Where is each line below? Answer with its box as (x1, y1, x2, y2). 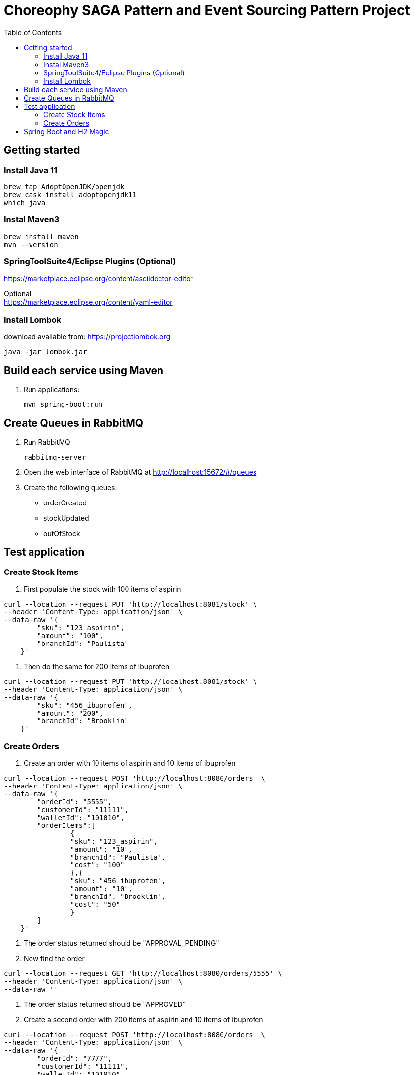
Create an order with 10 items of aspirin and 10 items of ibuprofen (24, 758, 236, 767)
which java (4, 198, 46, 207)
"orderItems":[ (37, 821, 96, 829)
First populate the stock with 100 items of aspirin (24, 585, 181, 594)
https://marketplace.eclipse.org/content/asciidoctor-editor (4, 274, 193, 283)
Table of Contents (4, 28, 62, 36)
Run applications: (24, 385, 80, 394)
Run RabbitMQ (24, 437, 70, 446)
